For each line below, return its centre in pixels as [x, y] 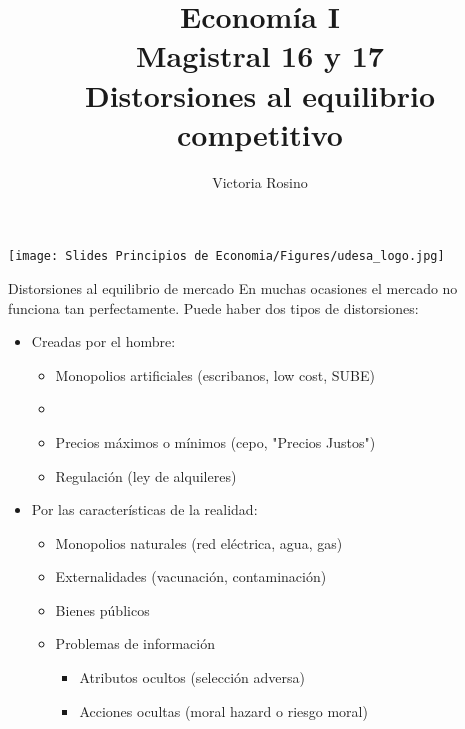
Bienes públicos [102, 609]
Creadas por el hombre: [103, 341]
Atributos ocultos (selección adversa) [192, 677]
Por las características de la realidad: [144, 509]
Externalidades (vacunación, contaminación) [191, 576]
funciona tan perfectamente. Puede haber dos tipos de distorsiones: [213, 307]
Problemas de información [135, 643]
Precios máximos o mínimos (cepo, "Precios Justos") [215, 441]
